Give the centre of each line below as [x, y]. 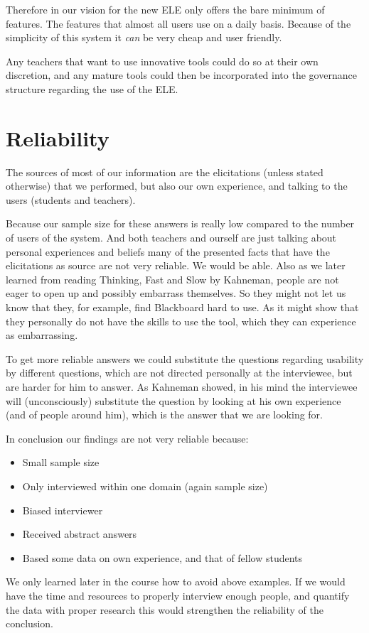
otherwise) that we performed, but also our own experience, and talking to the [177, 186]
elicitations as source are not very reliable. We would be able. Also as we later [176, 265]
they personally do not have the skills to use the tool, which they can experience [181, 321]
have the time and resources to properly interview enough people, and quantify [178, 595]
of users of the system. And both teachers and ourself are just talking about [171, 238]
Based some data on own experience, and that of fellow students [162, 557]
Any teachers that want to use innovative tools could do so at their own [162, 61]
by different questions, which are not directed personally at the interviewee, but [179, 373]
